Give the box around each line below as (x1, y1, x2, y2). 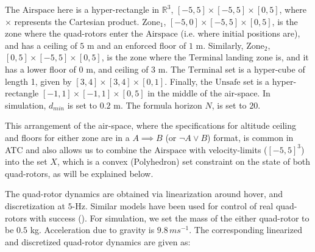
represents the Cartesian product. (14, 15, 140, 27)
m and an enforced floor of (87, 38, 186, 51)
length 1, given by (5, 74, 72, 87)
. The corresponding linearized (189, 223, 302, 236)
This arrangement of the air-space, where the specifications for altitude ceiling (5, 119, 297, 132)
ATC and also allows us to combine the (5, 143, 152, 156)
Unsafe (215, 77, 241, 87)
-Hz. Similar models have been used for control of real (72, 199, 274, 212)
